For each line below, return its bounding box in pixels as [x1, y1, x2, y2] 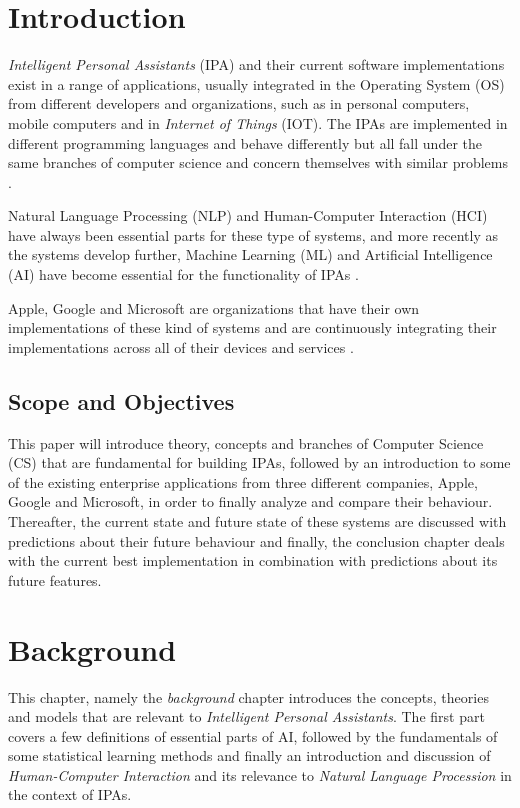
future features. [8, 569, 102, 590]
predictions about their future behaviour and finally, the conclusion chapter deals [8, 530, 505, 551]
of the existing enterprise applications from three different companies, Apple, [8, 471, 478, 492]
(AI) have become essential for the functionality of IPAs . [8, 264, 359, 285]
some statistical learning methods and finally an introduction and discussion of [8, 745, 491, 766]
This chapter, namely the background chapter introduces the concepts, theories [8, 686, 489, 707]
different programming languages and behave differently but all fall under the [8, 132, 482, 153]
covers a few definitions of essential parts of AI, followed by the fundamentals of [8, 725, 498, 746]
